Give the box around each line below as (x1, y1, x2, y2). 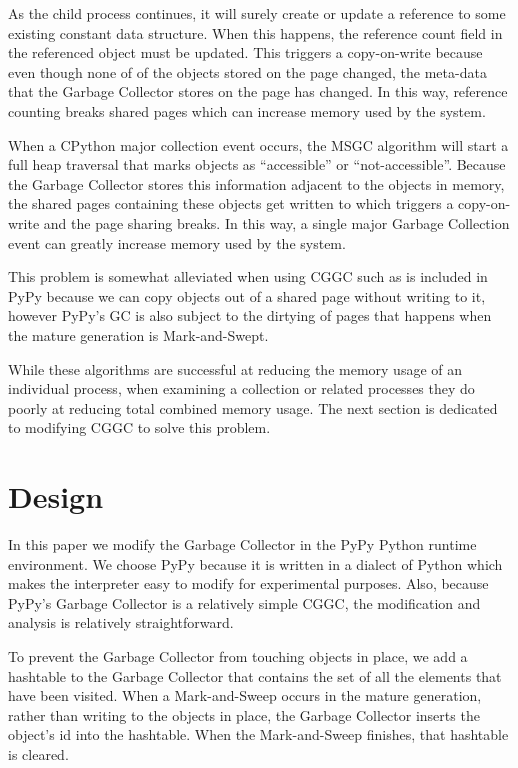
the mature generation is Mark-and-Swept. (8, 324, 269, 345)
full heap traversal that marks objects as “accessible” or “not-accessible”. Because (8, 154, 506, 175)
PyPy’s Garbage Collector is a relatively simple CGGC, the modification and (8, 592, 481, 613)
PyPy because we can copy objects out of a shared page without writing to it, (8, 285, 486, 306)
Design (8, 476, 104, 517)
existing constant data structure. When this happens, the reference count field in (8, 22, 503, 43)
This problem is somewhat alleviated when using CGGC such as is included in (8, 266, 488, 287)
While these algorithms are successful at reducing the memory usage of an (8, 358, 463, 379)
